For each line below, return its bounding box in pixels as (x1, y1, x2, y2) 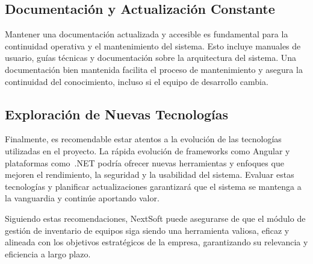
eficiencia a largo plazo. (5, 247, 91, 260)
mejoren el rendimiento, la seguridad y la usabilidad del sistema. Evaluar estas (5, 168, 294, 181)
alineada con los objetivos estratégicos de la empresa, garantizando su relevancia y (5, 236, 308, 248)
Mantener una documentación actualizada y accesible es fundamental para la (5, 28, 288, 40)
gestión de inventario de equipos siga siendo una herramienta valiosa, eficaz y (5, 224, 290, 236)
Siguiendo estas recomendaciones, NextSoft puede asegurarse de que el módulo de (5, 212, 306, 224)
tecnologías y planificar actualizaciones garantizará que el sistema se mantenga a (5, 180, 302, 192)
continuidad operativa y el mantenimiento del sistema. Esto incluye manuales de (5, 39, 301, 52)
